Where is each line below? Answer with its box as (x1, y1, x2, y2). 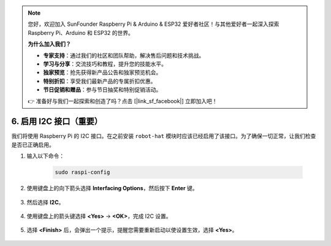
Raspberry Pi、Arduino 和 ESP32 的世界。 (28, 29, 134, 36)
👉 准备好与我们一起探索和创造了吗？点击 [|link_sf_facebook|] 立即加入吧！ (28, 97, 218, 104)
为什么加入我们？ (28, 40, 71, 48)
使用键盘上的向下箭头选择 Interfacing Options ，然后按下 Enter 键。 (26, 185, 199, 192)
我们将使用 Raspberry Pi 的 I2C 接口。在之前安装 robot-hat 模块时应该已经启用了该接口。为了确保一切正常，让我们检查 (11, 133, 316, 140)
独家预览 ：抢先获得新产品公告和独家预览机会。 (43, 69, 162, 76)
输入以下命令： (26, 152, 64, 160)
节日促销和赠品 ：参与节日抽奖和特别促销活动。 (43, 86, 162, 93)
